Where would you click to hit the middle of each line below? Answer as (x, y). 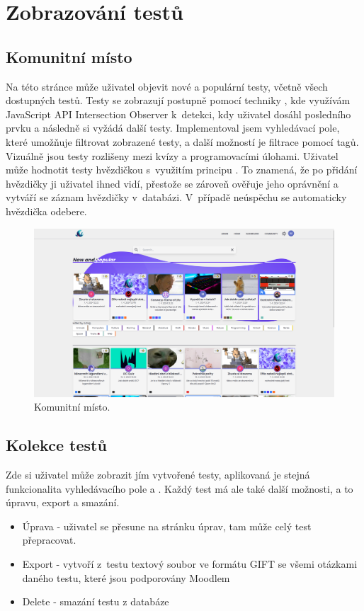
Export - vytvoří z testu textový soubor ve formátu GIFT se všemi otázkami (190, 563)
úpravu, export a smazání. (63, 502)
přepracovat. (49, 540)
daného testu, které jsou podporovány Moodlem (126, 577)
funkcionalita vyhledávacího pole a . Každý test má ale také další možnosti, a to (180, 488)
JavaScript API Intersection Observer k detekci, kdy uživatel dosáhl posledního (178, 114)
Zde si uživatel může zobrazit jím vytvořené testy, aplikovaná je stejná (158, 474)
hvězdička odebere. (46, 211)
